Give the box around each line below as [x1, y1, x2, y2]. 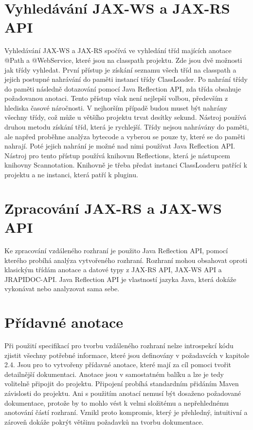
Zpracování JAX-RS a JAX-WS [4, 198, 222, 218]
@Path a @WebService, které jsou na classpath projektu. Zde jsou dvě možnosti [4, 55, 242, 65]
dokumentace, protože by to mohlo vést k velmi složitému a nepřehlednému [4, 397, 229, 408]
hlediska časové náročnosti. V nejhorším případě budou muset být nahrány [4, 102, 227, 112]
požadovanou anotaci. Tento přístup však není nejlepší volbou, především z [4, 93, 228, 103]
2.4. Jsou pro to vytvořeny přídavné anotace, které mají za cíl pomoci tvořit [4, 359, 231, 370]
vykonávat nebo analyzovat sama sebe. [4, 283, 120, 294]
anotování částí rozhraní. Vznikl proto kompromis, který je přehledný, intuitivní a [4, 407, 248, 417]
